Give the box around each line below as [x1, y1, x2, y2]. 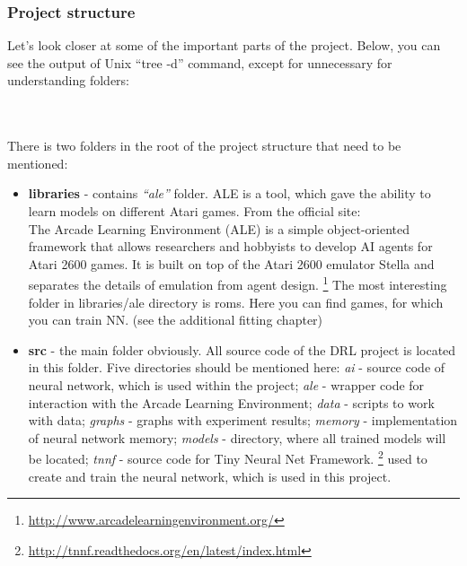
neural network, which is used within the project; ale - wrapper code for [28, 375, 425, 394]
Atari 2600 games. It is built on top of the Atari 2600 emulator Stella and [28, 254, 435, 273]
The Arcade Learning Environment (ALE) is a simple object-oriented [28, 219, 410, 238]
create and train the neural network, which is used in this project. [28, 466, 392, 485]
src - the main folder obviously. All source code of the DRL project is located [28, 340, 456, 359]
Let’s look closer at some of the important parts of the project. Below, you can [7, 36, 441, 55]
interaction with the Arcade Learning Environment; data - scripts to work [28, 393, 435, 412]
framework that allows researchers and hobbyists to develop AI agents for [28, 237, 433, 256]
